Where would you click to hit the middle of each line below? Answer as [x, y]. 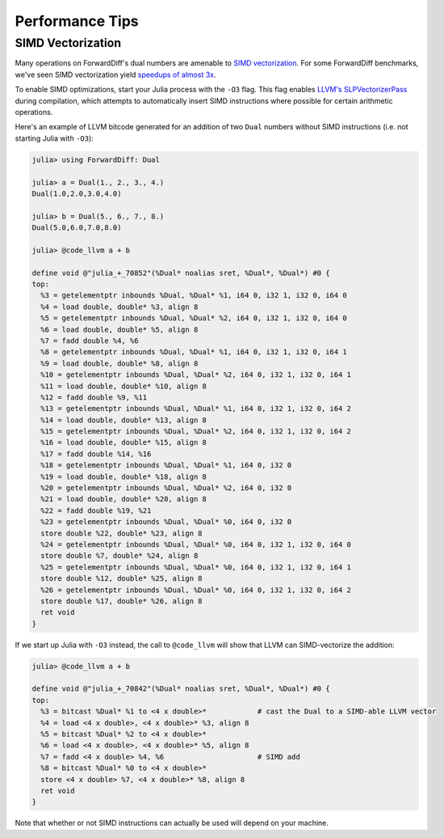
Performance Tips [77, 21]
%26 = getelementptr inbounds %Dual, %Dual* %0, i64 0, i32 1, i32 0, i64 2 [196, 590]
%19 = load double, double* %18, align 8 [124, 476]
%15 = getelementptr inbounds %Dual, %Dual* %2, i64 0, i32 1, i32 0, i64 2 [196, 432]
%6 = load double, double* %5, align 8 [119, 329]
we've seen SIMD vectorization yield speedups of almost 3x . [116, 74]
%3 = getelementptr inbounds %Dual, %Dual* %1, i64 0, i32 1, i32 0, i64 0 [194, 296]
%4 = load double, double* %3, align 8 [119, 307]
